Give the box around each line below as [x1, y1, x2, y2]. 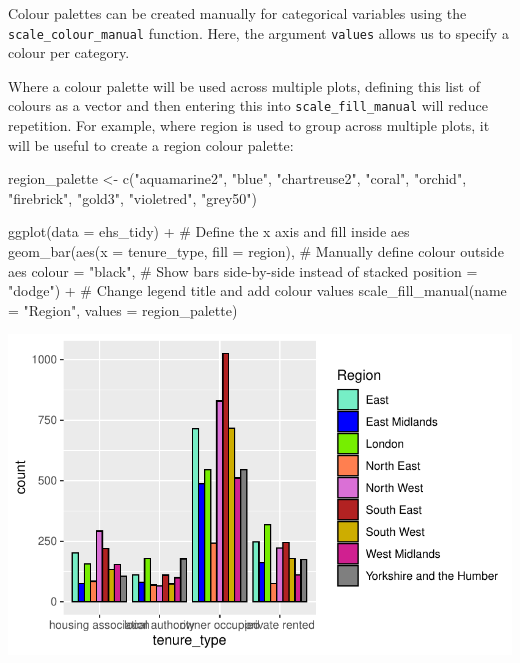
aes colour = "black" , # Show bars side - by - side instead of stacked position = [8, 260, 478, 281]
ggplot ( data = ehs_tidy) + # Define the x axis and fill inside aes [8, 221, 410, 242]
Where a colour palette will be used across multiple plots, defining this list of [8, 75, 480, 96]
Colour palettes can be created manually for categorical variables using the [8, 3, 467, 23]
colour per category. [8, 42, 130, 63]
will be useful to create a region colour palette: [8, 134, 294, 155]
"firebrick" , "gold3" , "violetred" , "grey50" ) [8, 187, 258, 208]
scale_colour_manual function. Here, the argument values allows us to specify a [8, 22, 509, 43]
